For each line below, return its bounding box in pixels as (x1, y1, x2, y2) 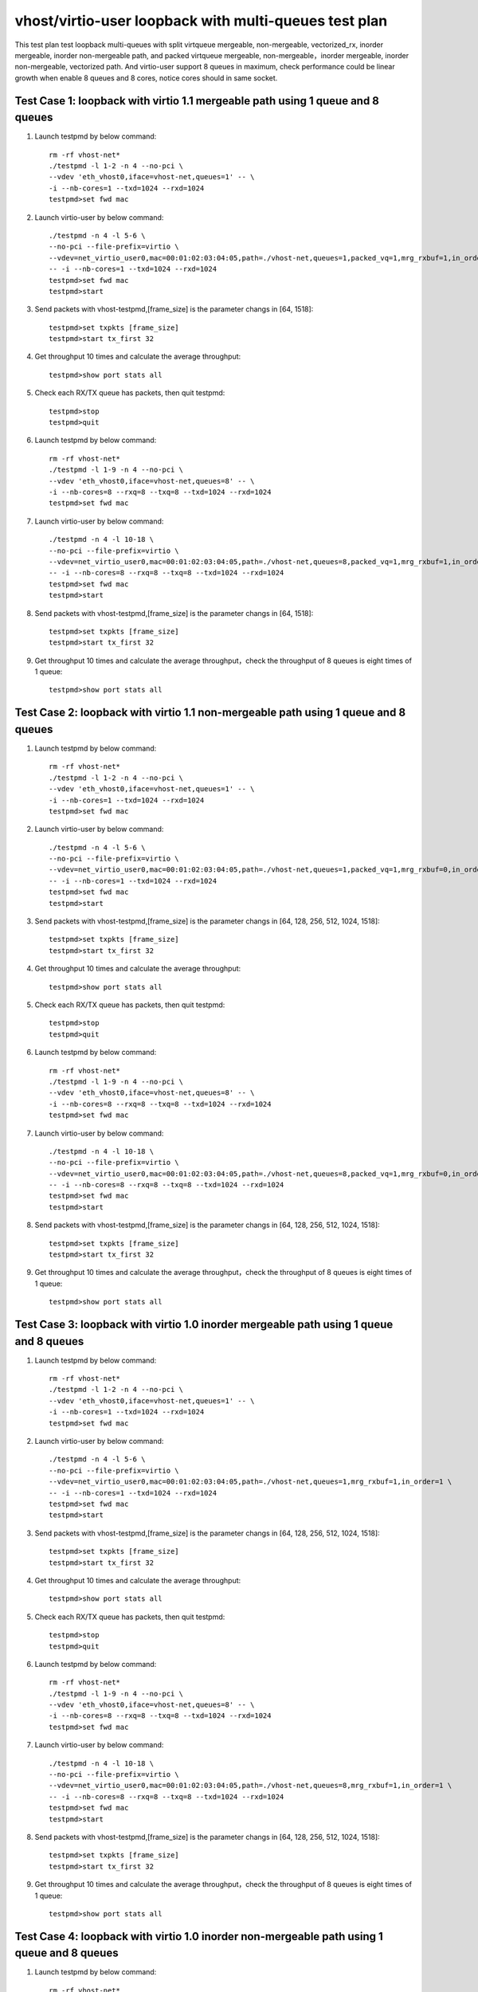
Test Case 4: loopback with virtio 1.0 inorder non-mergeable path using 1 (14, 1929, 384, 1943)
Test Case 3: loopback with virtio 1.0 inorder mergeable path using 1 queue (14, 1318, 394, 1331)
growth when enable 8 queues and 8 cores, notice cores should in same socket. (14, 73, 278, 83)
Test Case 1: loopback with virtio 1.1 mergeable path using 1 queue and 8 (14, 94, 380, 108)
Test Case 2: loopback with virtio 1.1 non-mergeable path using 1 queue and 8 (14, 706, 406, 720)
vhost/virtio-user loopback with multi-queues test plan (14, 12, 388, 29)
